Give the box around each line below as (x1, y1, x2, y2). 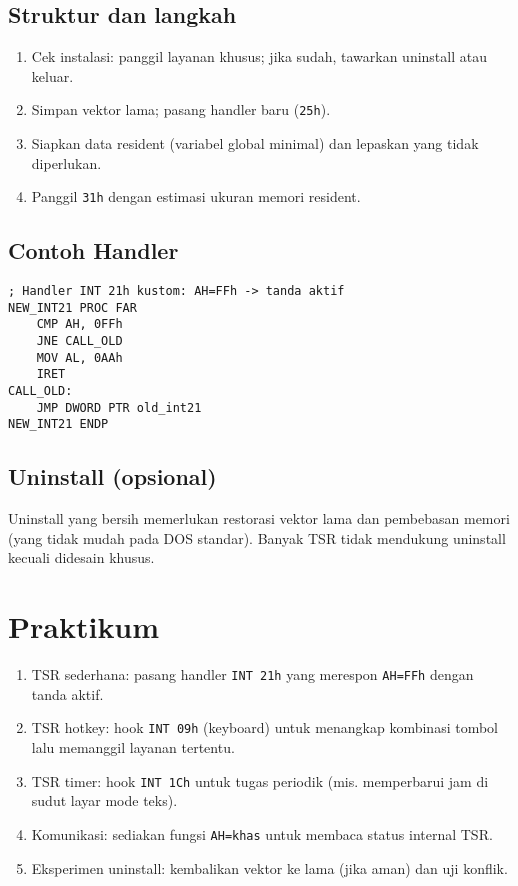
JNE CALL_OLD (36, 334, 123, 349)
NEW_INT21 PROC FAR (8, 300, 137, 315)
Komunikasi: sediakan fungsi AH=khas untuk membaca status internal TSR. (31, 823, 493, 844)
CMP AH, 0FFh (36, 317, 123, 332)
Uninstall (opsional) (8, 461, 217, 492)
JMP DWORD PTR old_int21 (36, 400, 202, 415)
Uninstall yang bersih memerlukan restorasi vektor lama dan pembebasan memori (8, 508, 510, 529)
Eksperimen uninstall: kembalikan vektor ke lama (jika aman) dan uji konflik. (31, 857, 508, 878)
